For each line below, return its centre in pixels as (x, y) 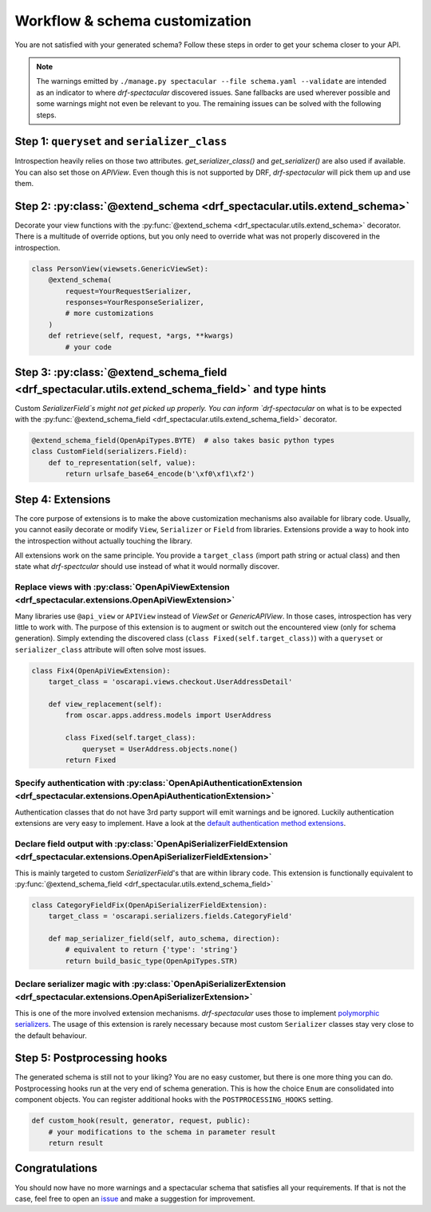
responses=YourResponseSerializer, (135, 302)
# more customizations (110, 314)
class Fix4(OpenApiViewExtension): (101, 671)
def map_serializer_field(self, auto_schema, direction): (164, 939)
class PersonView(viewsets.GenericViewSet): (120, 268)
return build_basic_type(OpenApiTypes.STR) (152, 961)
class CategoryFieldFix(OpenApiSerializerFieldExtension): (149, 905)
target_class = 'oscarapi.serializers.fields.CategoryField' (170, 916)
